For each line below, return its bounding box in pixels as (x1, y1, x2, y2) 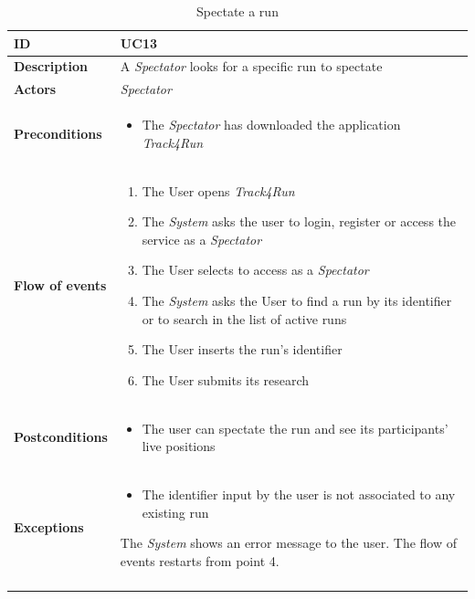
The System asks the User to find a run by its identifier (142, 290, 452, 310)
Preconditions (14, 123, 102, 142)
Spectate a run (196, 2, 279, 20)
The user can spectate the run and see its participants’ (142, 418, 449, 437)
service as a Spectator (142, 229, 262, 248)
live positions (142, 436, 216, 456)
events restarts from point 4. (120, 551, 280, 570)
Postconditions (14, 427, 108, 447)
